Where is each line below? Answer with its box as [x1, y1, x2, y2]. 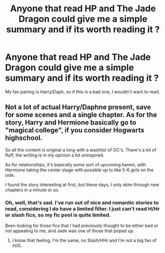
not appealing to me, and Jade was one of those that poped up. [5, 228, 135, 234]
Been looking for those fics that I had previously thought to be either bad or [5, 222, 159, 229]
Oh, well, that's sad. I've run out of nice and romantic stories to [5, 199, 159, 206]
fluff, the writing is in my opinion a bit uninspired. [5, 152, 105, 158]
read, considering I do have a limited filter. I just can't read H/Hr [5, 205, 160, 212]
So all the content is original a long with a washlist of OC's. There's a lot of [5, 147, 157, 153]
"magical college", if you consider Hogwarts [5, 126, 145, 134]
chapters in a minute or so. [5, 187, 60, 192]
